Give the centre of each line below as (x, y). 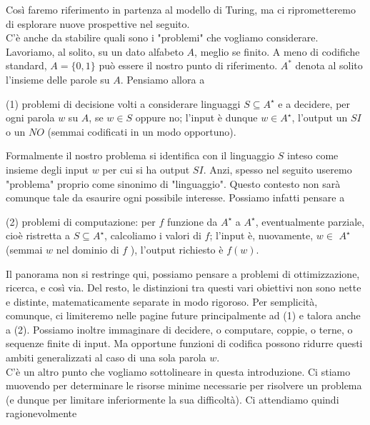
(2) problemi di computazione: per (81, 221)
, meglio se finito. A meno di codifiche (277, 51)
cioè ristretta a (38, 235)
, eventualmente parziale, (310, 221)
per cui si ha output (146, 169)
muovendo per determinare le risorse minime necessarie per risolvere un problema (184, 385)
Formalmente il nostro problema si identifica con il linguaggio (140, 155)
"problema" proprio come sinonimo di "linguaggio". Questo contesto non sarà (173, 183)
